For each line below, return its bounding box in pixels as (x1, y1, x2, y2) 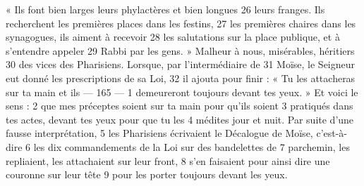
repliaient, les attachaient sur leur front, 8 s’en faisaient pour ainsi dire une (6, 153, 330, 168)
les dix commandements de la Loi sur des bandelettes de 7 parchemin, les (33, 139, 350, 154)
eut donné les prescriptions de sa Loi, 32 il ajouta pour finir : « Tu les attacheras (6, 70, 356, 85)
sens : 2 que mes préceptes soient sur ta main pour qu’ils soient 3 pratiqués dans (6, 98, 353, 113)
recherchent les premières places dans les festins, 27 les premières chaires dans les (6, 15, 356, 30)
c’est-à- (316, 126, 348, 140)
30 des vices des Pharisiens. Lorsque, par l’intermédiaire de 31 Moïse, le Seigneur (6, 57, 356, 72)
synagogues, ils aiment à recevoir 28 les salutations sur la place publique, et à (6, 29, 340, 44)
